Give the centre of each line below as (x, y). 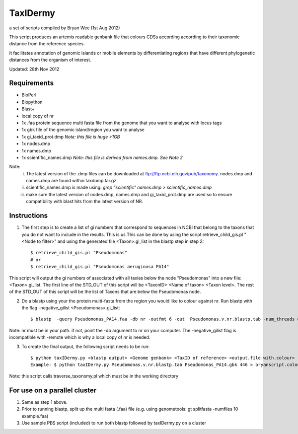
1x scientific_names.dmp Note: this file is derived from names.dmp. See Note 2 (102, 157)
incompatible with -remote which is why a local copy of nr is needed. (80, 337)
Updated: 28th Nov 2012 (34, 69)
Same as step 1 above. (44, 402)
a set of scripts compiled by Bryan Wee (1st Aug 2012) (65, 28)
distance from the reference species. (47, 44)
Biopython (32, 102)
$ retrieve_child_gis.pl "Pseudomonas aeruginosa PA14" (100, 267)
